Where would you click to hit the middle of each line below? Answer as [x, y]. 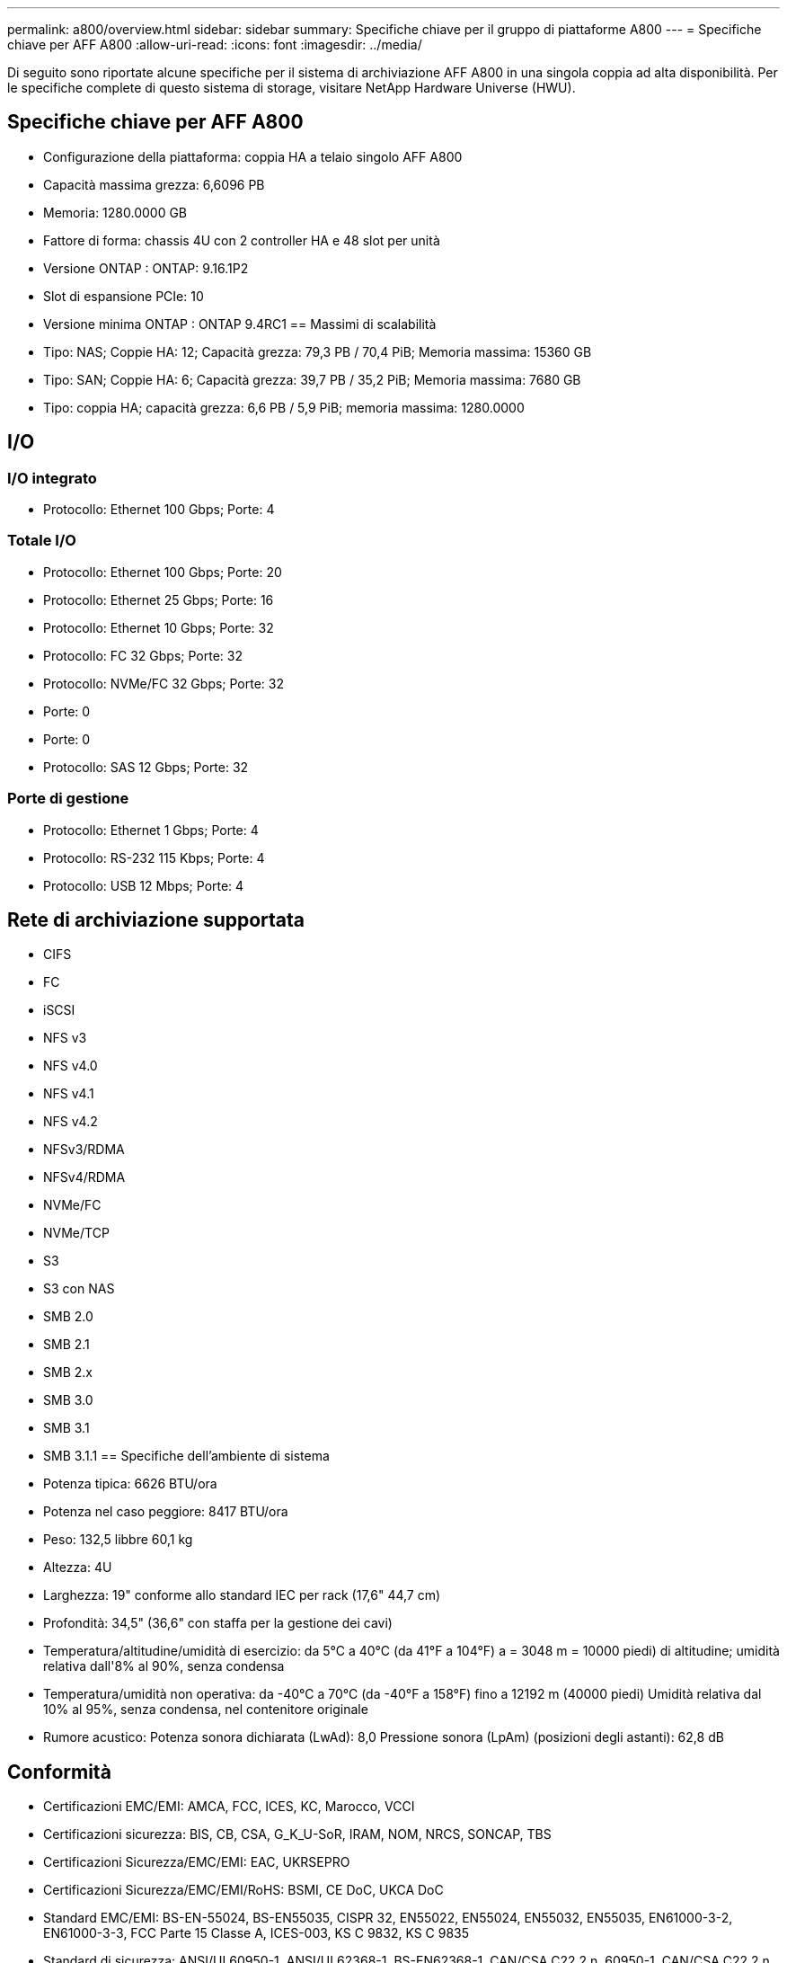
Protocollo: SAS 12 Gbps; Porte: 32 [146, 767]
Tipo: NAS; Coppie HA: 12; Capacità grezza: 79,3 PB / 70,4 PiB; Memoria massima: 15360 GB [318, 351]
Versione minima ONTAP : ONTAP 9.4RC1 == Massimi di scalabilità [240, 324]
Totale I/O [42, 541]
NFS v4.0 [71, 1066]
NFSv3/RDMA [84, 1150]
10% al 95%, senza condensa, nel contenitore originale [206, 1710]
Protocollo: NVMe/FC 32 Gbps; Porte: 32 [164, 683]
